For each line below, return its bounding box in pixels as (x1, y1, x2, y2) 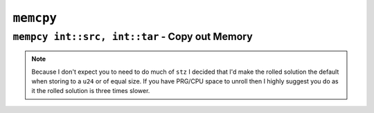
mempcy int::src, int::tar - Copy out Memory (12, 30, 253, 43)
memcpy (12, 10, 57, 25)
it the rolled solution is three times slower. (31, 87, 150, 95)
